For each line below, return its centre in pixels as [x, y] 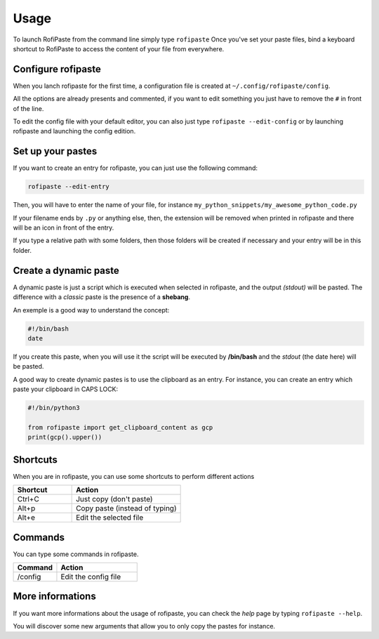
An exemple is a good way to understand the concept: [91, 310]
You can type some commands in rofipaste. [76, 554]
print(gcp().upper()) [65, 437]
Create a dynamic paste [66, 270]
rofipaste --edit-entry [69, 187]
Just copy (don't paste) [115, 499]
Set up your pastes [55, 151]
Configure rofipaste [57, 69]
